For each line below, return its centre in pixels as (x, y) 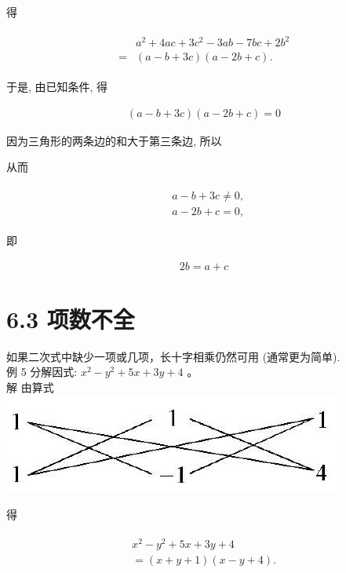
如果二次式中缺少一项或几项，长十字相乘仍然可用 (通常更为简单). (173, 356)
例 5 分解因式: (42, 372)
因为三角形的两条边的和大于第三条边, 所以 (114, 140)
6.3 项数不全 (71, 318)
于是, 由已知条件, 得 (57, 87)
